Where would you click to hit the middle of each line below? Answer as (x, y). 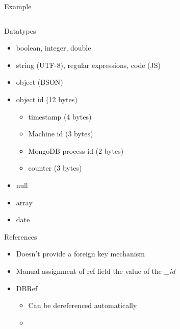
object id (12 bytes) (47, 99)
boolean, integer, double (54, 48)
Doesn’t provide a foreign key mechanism (80, 254)
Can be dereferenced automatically (83, 305)
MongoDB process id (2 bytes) (76, 150)
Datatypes (20, 30)
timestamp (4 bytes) (60, 116)
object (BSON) (40, 82)
